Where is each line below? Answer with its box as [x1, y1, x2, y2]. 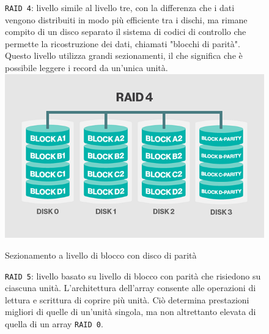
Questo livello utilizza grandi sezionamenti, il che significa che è [5, 49, 243, 62]
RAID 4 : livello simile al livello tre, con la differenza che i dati [5, 1, 235, 13]
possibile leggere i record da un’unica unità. [5, 61, 168, 74]
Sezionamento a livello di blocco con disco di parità [5, 249, 197, 262]
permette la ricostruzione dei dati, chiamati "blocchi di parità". [5, 37, 240, 50]
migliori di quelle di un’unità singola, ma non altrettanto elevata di [5, 305, 256, 318]
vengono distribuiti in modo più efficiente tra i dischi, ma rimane [5, 13, 248, 26]
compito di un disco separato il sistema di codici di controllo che [5, 25, 246, 38]
